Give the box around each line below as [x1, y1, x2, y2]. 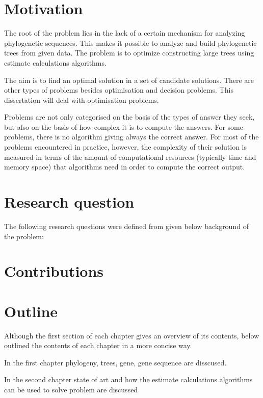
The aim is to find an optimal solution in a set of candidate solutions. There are [4, 74, 254, 85]
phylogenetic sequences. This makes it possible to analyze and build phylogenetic [4, 37, 257, 48]
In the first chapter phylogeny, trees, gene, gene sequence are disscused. [4, 357, 227, 367]
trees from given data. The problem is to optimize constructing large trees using [4, 47, 254, 58]
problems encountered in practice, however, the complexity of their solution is [4, 141, 247, 152]
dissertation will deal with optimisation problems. [4, 94, 159, 105]
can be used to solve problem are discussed [4, 384, 138, 395]
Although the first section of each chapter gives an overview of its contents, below [4, 330, 259, 340]
